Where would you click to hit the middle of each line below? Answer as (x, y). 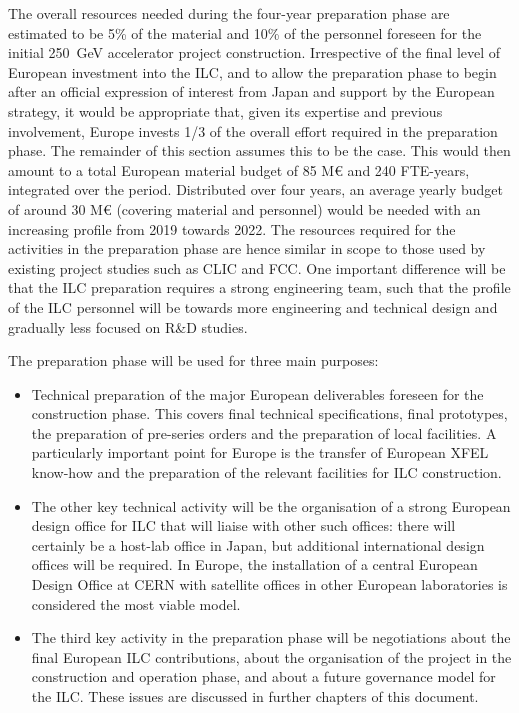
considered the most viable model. (136, 603)
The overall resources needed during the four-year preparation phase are (229, 13)
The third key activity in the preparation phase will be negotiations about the (271, 637)
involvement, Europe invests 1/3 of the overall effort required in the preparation (253, 130)
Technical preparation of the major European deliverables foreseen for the (257, 393)
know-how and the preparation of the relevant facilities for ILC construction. (266, 472)
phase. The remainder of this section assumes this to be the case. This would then (259, 150)
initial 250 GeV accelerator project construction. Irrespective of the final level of (254, 52)
